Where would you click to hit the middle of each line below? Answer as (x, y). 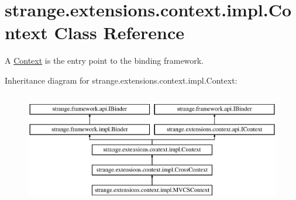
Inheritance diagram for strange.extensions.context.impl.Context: (121, 80)
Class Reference (119, 32)
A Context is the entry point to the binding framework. (104, 61)
